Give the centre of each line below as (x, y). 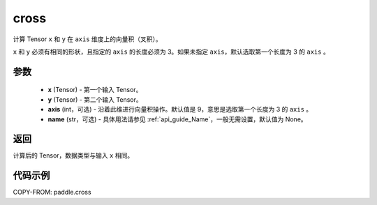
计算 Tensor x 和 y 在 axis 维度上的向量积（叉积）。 (87, 39)
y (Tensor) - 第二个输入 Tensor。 (95, 99)
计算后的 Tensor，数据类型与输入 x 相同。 (73, 155)
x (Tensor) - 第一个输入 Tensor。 (95, 90)
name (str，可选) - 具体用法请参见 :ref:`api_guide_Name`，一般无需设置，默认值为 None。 (177, 119)
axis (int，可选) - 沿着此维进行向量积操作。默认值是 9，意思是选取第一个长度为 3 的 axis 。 (180, 109)
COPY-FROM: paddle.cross (52, 192)
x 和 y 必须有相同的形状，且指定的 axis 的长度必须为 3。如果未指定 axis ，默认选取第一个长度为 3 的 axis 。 (171, 52)
